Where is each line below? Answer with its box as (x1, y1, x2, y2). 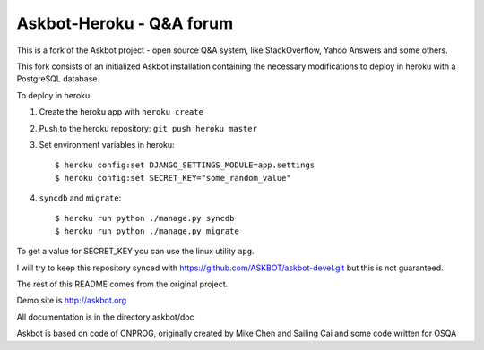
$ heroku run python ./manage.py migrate (55, 226, 239, 236)
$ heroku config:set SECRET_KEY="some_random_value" (55, 173, 291, 183)
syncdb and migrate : (39, 192, 122, 203)
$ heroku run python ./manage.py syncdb (55, 213, 235, 224)
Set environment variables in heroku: (39, 139, 175, 149)
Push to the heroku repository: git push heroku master (39, 123, 257, 133)
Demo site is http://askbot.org (16, 295, 127, 306)
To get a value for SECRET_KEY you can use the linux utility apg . (16, 246, 255, 257)
